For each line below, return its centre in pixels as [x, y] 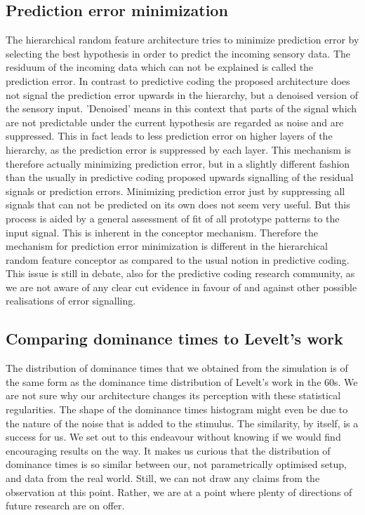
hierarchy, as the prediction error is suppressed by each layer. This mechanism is [179, 149]
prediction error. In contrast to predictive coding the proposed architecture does [178, 80]
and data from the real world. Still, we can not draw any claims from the [163, 478]
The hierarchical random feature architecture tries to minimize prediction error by [182, 40]
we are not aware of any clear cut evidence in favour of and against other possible [181, 287]
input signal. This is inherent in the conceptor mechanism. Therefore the [162, 232]
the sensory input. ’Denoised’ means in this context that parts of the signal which [181, 108]
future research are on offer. [65, 506]
